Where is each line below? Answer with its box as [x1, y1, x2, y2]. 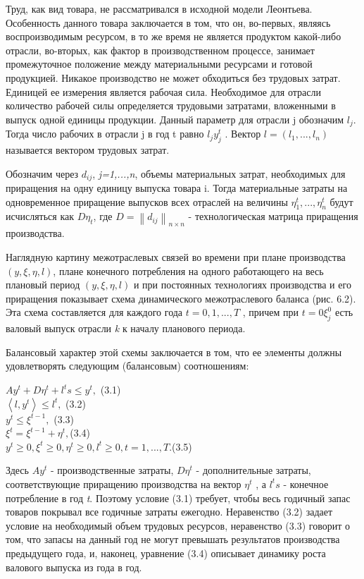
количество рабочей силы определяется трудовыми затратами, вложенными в [6, 98, 336, 113]
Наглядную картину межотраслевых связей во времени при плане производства [6, 250, 346, 264]
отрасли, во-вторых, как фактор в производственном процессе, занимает [6, 42, 315, 57]
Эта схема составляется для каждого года [6, 305, 183, 319]
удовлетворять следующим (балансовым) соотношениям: [6, 358, 249, 373]
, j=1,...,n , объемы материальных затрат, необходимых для [92, 166, 346, 181]
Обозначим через [6, 166, 79, 181]
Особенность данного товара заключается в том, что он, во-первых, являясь [6, 15, 331, 30]
